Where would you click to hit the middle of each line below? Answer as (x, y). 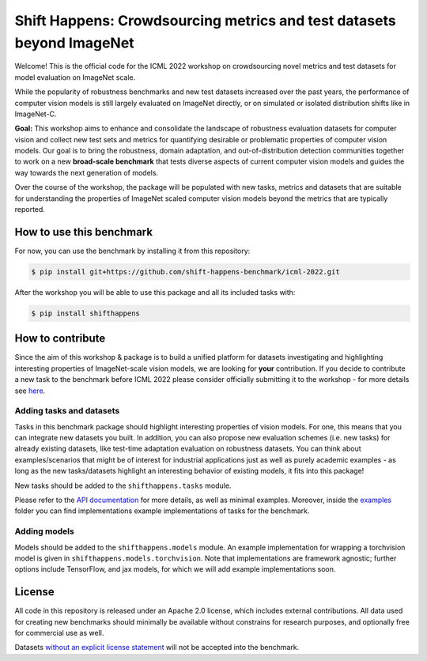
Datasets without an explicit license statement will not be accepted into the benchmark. (157, 648)
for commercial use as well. (59, 633)
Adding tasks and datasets (67, 411)
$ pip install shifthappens (85, 313)
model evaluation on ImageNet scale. (75, 77)
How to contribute (60, 339)
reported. (30, 210)
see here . (30, 391)
